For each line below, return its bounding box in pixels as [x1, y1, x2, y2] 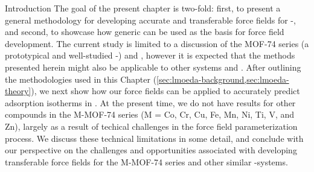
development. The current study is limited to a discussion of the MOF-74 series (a [5, 37, 309, 49]
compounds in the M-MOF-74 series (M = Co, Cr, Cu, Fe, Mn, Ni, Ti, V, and [5, 108, 295, 121]
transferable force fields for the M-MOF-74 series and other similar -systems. [5, 155, 288, 168]
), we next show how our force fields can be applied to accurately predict [31, 84, 300, 97]
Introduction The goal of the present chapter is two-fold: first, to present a [5, 2, 281, 14]
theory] [5, 84, 31, 97]
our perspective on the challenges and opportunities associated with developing [5, 144, 297, 156]
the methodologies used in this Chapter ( [5, 72, 157, 85]
